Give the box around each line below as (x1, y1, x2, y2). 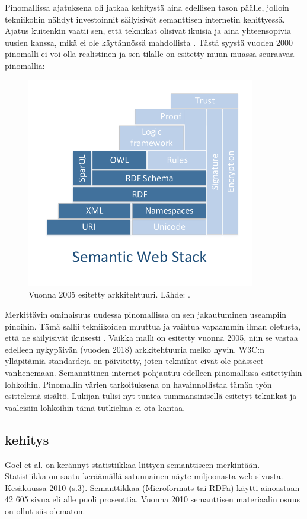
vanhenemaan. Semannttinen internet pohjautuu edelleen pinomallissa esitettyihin (5, 366, 302, 379)
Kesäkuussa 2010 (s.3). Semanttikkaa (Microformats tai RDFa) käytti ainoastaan (5, 481, 300, 493)
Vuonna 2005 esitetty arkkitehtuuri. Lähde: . (28, 288, 191, 300)
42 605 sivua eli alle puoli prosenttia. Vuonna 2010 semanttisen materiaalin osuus (5, 493, 300, 505)
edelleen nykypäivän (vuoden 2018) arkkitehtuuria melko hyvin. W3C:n (5, 343, 265, 355)
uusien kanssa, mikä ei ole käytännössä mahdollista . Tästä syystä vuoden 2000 (5, 36, 293, 48)
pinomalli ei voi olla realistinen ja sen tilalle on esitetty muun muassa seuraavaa (5, 48, 295, 60)
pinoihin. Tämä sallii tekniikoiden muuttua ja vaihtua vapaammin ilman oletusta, (5, 319, 301, 332)
